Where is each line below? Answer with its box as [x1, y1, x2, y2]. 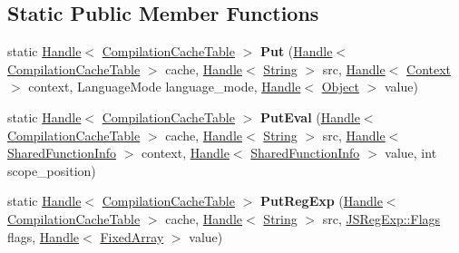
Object [321, 77, 359, 96]
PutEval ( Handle [259, 107, 360, 126]
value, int [385, 143, 437, 162]
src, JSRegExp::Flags [322, 209, 441, 228]
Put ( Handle [259, 42, 333, 61]
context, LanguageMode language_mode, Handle [28, 77, 301, 96]
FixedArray [100, 227, 164, 246]
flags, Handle [7, 227, 80, 246]
